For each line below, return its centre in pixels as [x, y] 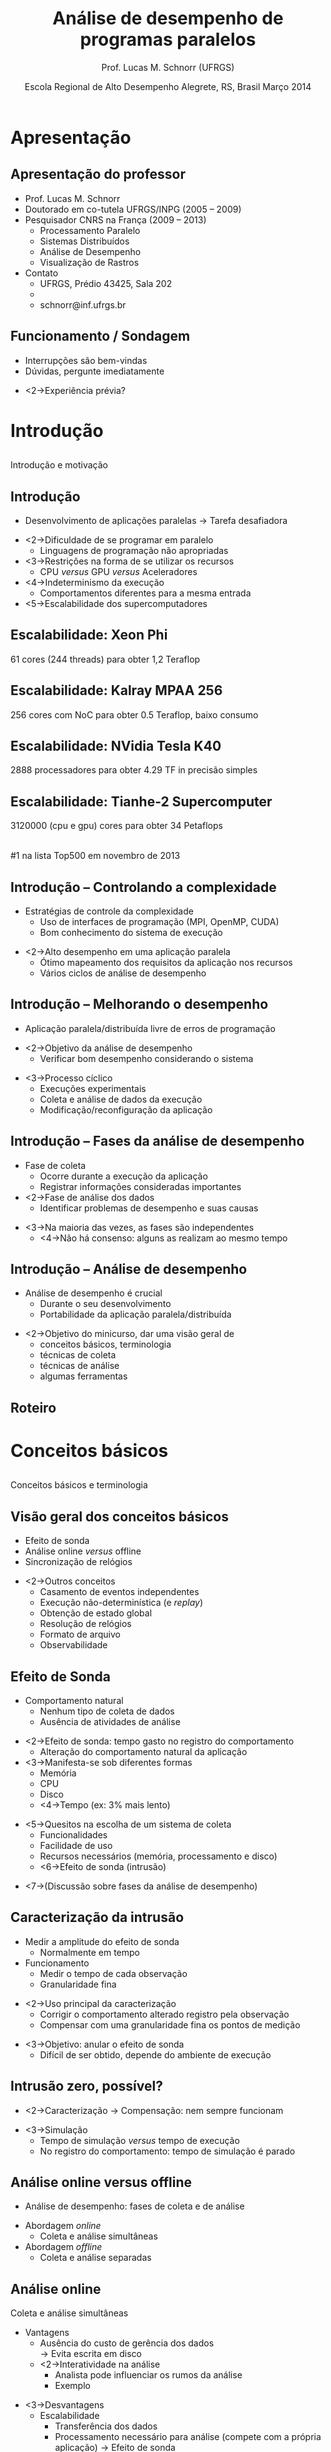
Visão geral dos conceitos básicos [119, 1516]
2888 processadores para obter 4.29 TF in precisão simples [134, 770]
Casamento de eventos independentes [119, 1592]
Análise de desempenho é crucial [93, 1293]
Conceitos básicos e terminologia [79, 1485]
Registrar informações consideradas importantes [140, 1186]
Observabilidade [73, 1645]
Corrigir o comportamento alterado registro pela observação [164, 2014]
